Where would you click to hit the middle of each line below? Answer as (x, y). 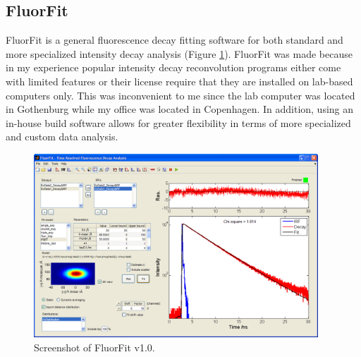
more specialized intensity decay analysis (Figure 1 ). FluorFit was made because (179, 53)
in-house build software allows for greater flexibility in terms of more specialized (178, 122)
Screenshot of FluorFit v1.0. (94, 347)
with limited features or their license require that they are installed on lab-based (179, 81)
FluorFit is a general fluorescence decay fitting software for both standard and (175, 40)
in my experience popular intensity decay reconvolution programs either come (173, 67)
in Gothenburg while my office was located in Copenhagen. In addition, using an (180, 109)
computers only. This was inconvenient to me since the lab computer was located (180, 95)
